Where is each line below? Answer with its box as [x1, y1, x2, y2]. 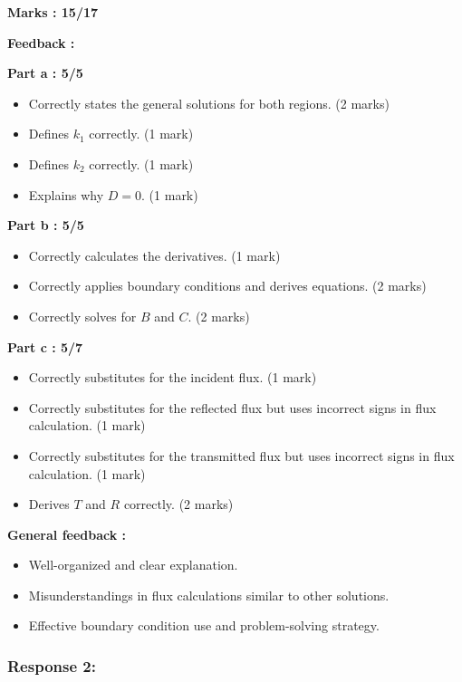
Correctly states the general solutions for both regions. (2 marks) [28, 93, 390, 112]
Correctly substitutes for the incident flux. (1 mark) [28, 368, 317, 387]
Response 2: [7, 654, 96, 677]
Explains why [28, 185, 104, 204]
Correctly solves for [28, 306, 137, 325]
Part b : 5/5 [7, 216, 84, 235]
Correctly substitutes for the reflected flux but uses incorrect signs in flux [28, 398, 437, 417]
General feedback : [7, 524, 127, 543]
